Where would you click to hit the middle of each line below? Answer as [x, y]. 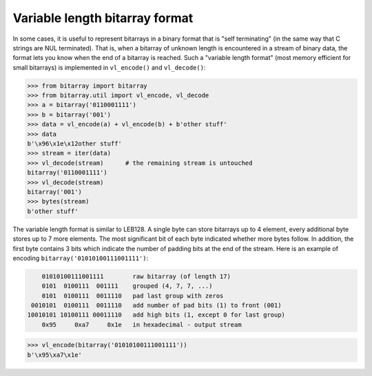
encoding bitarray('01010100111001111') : [81, 258]
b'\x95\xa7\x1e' [55, 355]
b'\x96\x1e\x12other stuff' [74, 144]
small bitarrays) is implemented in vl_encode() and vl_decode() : [109, 67]
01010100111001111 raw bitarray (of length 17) [136, 276]
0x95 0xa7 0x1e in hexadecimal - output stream [142, 325]
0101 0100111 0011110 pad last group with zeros [133, 296]
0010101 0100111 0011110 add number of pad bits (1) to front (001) [156, 306]
